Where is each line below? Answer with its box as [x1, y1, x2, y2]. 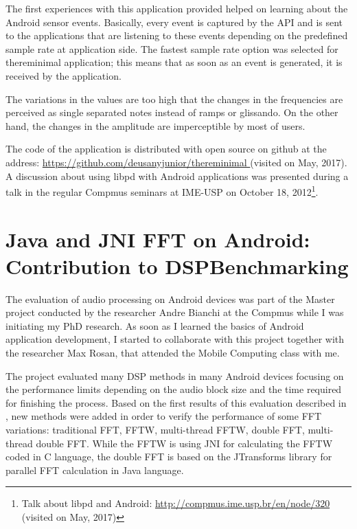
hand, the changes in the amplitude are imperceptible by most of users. [5, 118, 306, 133]
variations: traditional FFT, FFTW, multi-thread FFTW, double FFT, [5, 423, 305, 437]
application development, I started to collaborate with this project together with [5, 332, 345, 346]
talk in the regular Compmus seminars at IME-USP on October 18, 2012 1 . [5, 183, 319, 199]
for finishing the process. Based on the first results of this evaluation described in [5, 395, 347, 409]
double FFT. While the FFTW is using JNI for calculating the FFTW [36, 436, 333, 450]
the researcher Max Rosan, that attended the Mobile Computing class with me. [5, 346, 340, 360]
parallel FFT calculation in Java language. [5, 462, 184, 477]
